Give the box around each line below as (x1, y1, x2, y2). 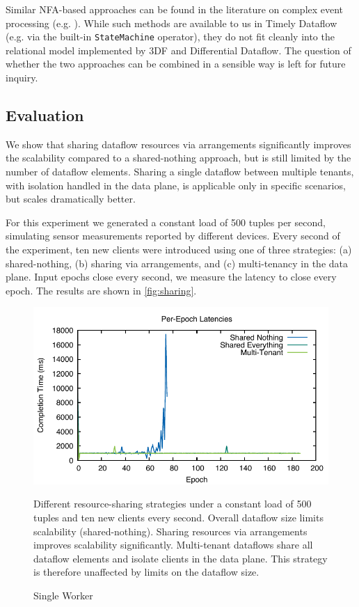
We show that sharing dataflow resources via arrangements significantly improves (6, 136, 351, 151)
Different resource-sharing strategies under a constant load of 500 (33, 496, 312, 511)
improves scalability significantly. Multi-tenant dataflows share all (33, 537, 313, 552)
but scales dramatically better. (6, 191, 136, 206)
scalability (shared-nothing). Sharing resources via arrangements (33, 523, 308, 538)
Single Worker (33, 588, 93, 602)
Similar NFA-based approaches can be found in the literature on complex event (6, 2, 344, 16)
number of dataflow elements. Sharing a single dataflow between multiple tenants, (6, 164, 354, 179)
